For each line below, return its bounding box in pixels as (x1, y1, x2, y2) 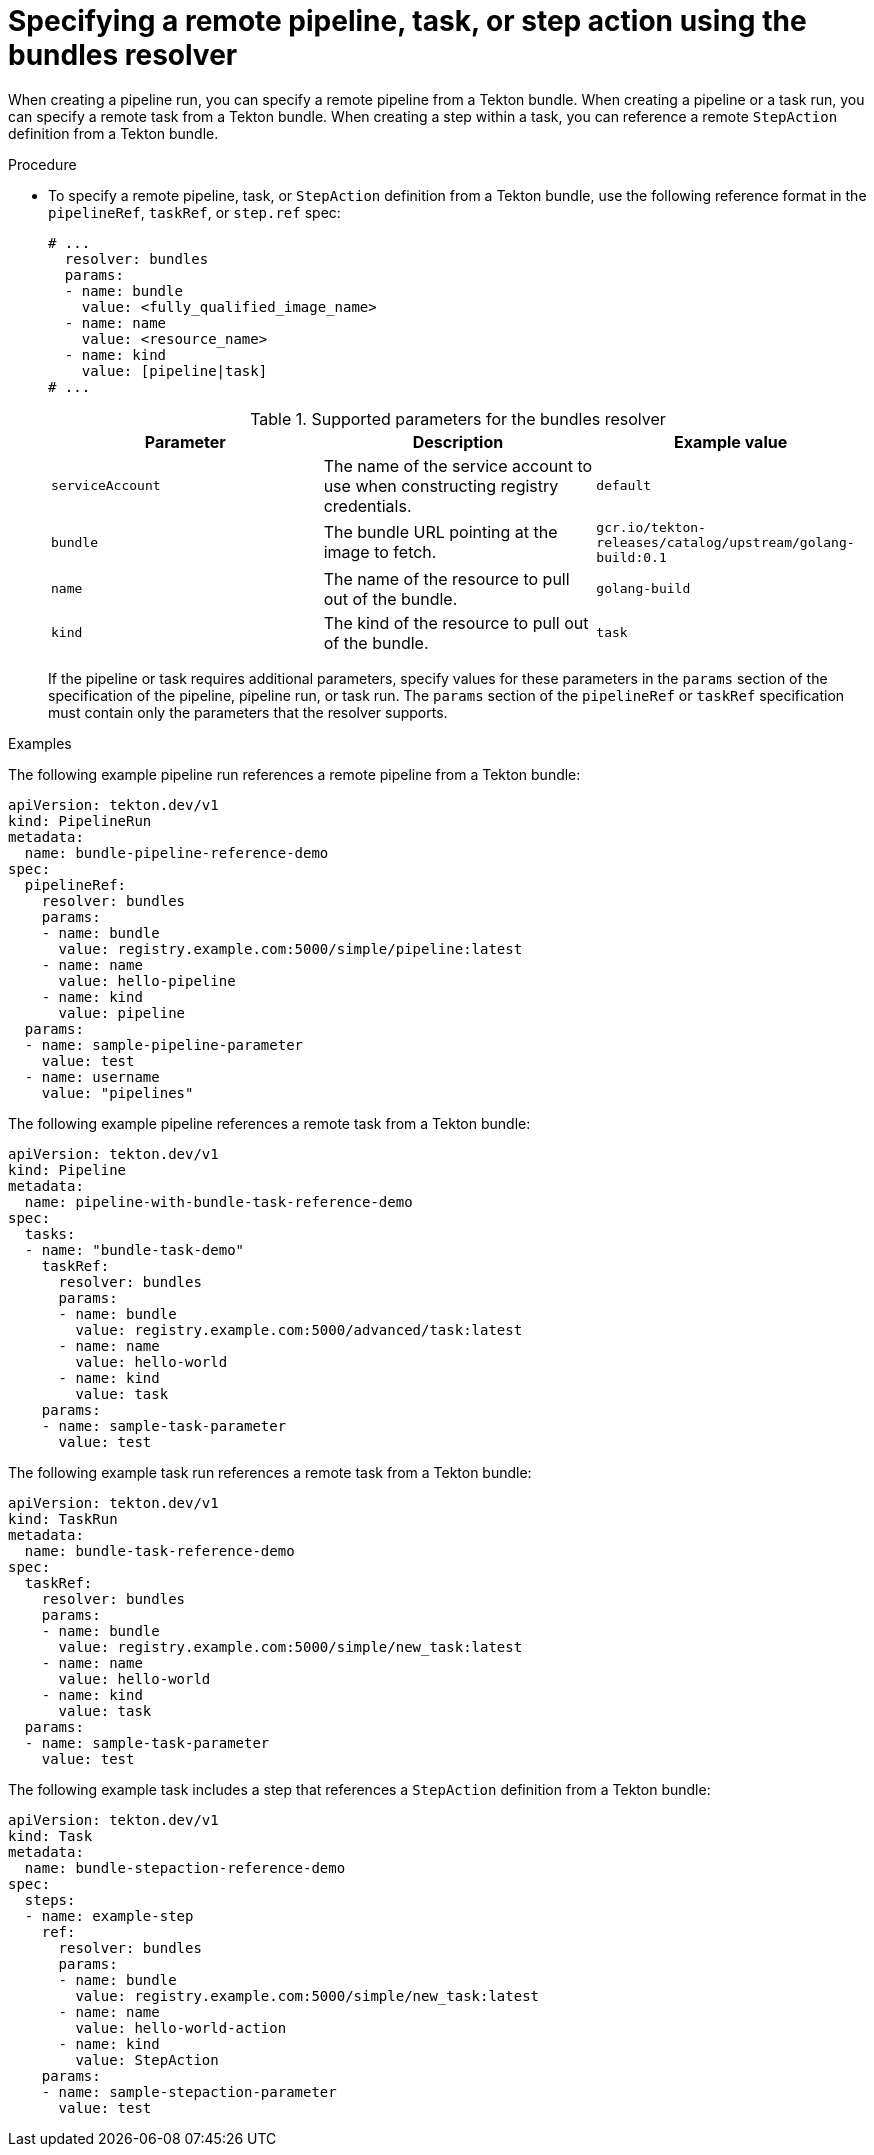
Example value (674, 431, 788, 452)
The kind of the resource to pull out (323, 612, 589, 633)
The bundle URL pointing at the (323, 522, 558, 543)
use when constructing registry (323, 475, 559, 496)
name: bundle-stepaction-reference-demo (24, 1859, 346, 1876)
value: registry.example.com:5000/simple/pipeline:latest (58, 940, 523, 957)
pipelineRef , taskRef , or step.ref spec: (48, 203, 341, 221)
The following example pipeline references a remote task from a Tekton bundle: (8, 1114, 531, 1132)
